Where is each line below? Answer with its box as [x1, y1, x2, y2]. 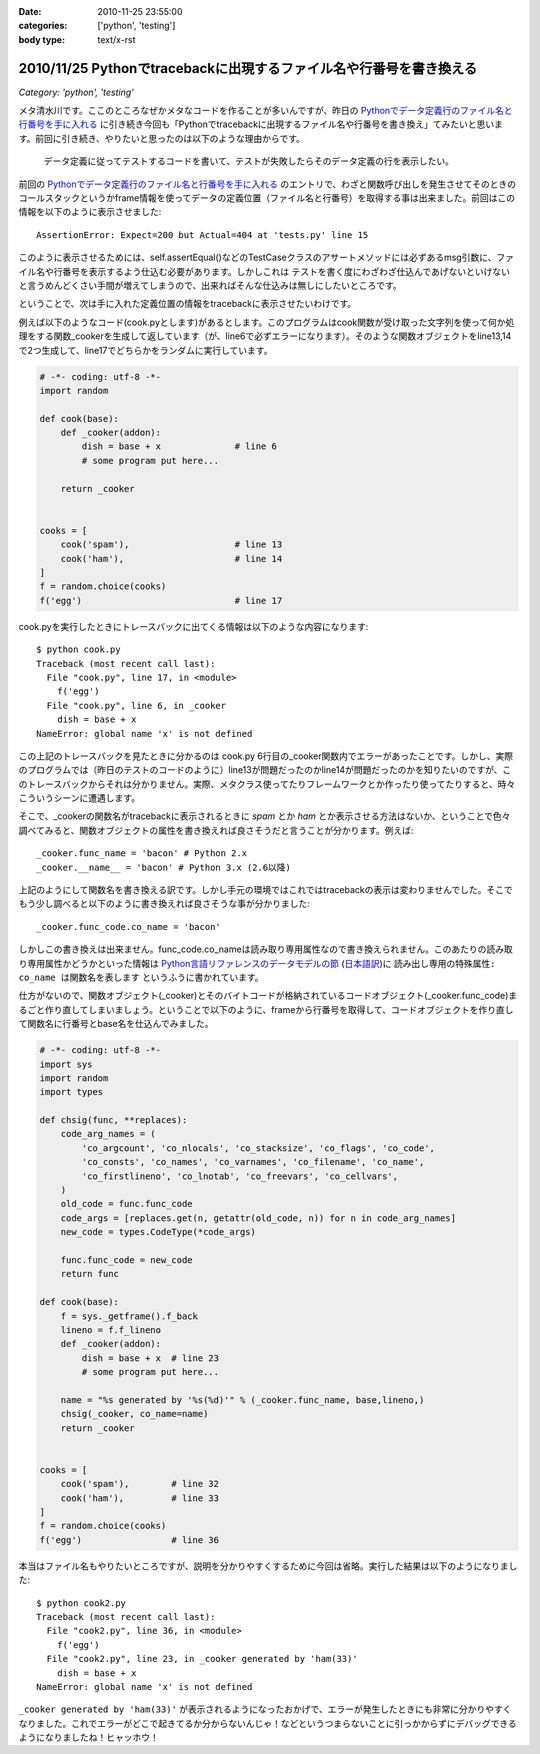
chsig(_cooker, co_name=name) [60, 1408, 209, 1420]
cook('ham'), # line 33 [60, 1492, 220, 1504]
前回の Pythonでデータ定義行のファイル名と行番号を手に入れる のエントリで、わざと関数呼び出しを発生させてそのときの [18, 178, 517, 190]
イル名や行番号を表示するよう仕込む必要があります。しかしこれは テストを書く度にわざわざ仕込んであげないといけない [18, 265, 510, 277]
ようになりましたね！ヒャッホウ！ [18, 1731, 159, 1744]
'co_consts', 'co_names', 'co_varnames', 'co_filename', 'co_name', [81, 1156, 425, 1168]
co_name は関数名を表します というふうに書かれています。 [18, 971, 264, 983]
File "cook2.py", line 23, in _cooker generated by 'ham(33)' [46, 1653, 359, 1665]
